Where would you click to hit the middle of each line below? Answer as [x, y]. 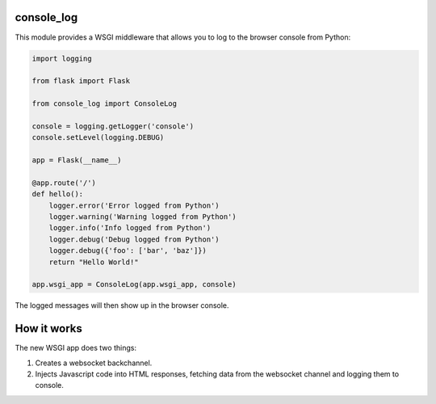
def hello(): [58, 194]
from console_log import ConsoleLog [105, 104]
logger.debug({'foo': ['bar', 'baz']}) [128, 251]
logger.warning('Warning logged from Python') [143, 217]
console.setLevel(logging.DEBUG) [98, 138]
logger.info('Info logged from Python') [130, 228]
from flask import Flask [81, 81]
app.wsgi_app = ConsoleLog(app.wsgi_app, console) [134, 284]
